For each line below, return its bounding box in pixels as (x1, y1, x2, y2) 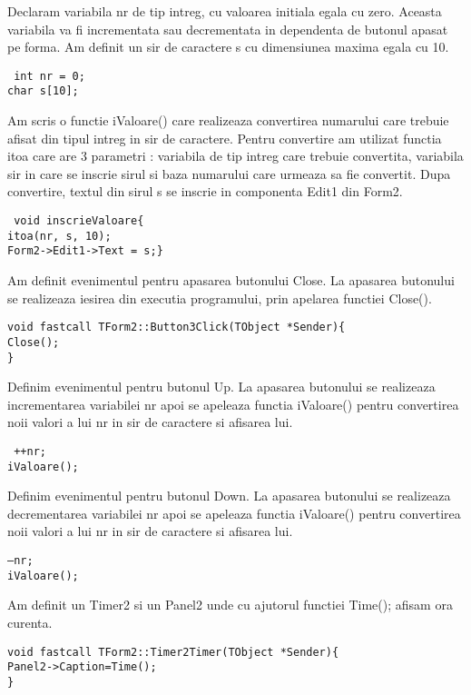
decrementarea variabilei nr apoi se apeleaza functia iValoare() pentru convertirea (7, 503, 461, 522)
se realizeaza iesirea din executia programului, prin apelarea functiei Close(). (7, 288, 432, 307)
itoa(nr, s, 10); (7, 229, 112, 243)
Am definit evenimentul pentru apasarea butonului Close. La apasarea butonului (7, 271, 455, 290)
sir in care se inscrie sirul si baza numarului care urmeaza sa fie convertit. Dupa (7, 164, 451, 183)
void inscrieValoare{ (14, 214, 144, 228)
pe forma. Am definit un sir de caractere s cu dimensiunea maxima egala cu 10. (7, 37, 449, 56)
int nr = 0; (14, 69, 85, 83)
